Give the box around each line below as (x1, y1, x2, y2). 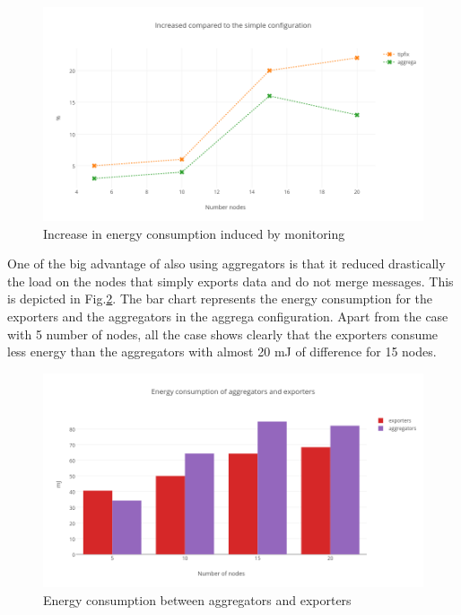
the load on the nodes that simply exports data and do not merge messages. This (7, 271, 454, 290)
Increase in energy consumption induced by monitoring (43, 224, 345, 242)
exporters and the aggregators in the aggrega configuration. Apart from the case (7, 307, 448, 326)
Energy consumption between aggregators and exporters (43, 590, 352, 609)
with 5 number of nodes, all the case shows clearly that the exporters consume (7, 324, 439, 343)
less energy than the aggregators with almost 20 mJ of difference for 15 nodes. (7, 342, 437, 361)
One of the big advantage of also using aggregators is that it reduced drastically (7, 254, 446, 273)
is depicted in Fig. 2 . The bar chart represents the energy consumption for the (7, 289, 433, 308)
